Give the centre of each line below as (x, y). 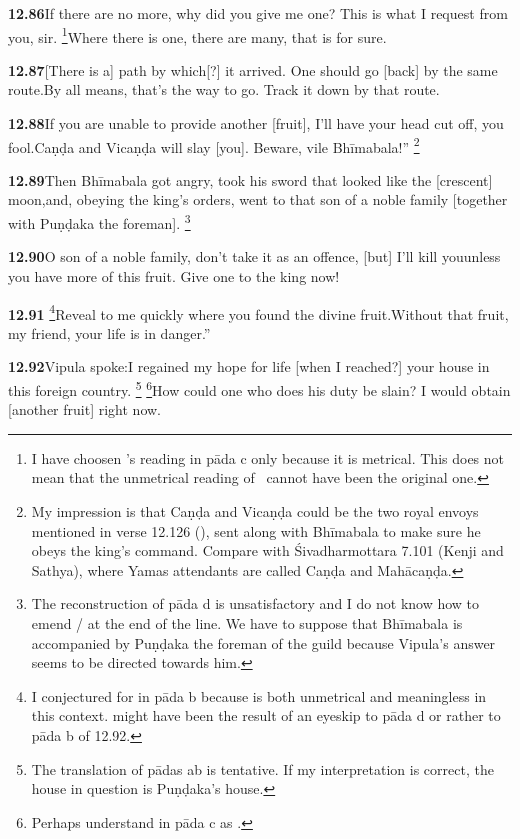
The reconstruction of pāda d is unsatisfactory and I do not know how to (255, 603)
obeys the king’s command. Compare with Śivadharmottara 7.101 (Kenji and (267, 550)
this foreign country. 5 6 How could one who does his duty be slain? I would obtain (259, 388)
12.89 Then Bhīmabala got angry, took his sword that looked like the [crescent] (250, 179)
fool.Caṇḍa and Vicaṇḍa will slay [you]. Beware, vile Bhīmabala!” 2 (214, 145)
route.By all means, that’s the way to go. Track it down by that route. (224, 89)
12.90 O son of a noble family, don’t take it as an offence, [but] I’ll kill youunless (254, 256)
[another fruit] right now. (84, 409)
